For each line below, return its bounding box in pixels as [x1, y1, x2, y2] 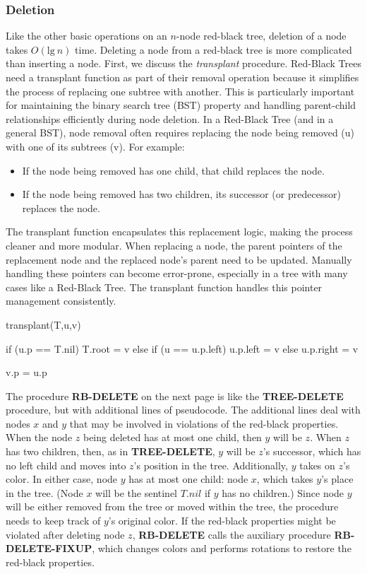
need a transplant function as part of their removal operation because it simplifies [6, 70, 359, 84]
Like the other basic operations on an [6, 28, 167, 43]
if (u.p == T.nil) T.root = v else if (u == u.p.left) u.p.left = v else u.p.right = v [6, 341, 359, 356]
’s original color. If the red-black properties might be [108, 513, 336, 528]
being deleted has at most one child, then [83, 430, 262, 445]
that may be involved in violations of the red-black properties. [69, 416, 339, 430]
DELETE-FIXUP [6, 541, 92, 556]
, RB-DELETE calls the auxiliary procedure [132, 527, 331, 541]
